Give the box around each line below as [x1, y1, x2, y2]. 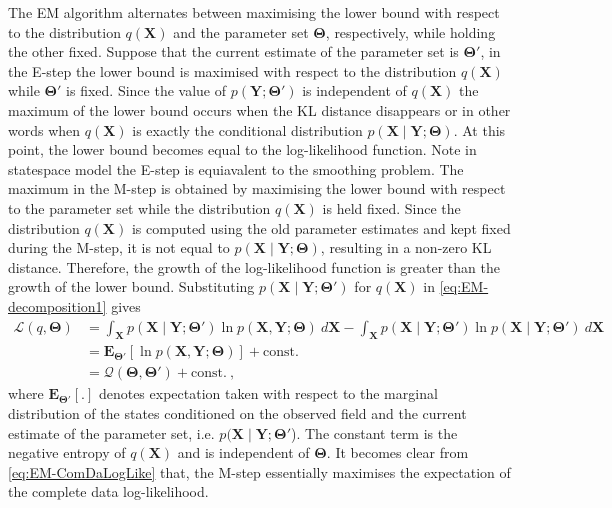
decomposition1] [8, 295, 107, 316]
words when [8, 119, 81, 140]
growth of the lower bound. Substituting [8, 276, 255, 297]
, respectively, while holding [325, 21, 496, 42]
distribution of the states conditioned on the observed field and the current [8, 402, 467, 423]
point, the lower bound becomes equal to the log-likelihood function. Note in [8, 139, 477, 160]
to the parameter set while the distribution [8, 197, 271, 218]
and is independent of [177, 442, 310, 463]
